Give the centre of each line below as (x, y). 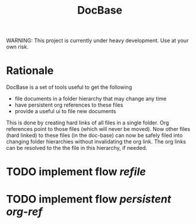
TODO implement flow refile (76, 172)
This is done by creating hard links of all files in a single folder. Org (88, 123)
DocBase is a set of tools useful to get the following (69, 87)
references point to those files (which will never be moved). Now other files (98, 129)
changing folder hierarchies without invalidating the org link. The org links (96, 142)
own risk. (17, 47)
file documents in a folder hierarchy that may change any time (91, 99)
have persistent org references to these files (69, 105)
